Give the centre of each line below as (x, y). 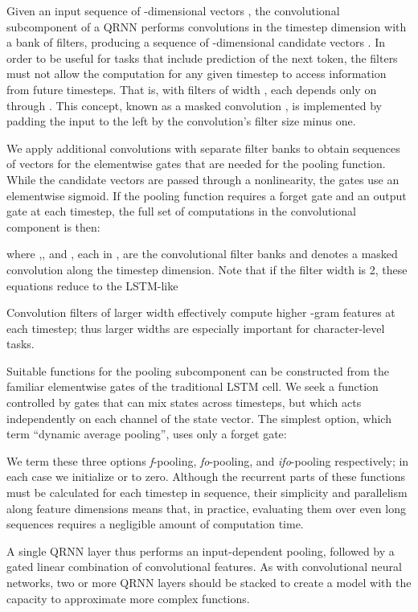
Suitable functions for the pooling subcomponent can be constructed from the (198, 370)
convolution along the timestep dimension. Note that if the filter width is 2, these (207, 269)
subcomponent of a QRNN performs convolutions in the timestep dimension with (207, 26)
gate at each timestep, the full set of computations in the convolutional (181, 211)
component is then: (53, 226)
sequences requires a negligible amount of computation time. (155, 524)
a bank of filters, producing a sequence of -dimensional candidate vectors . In (196, 42)
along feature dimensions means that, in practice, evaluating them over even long (206, 508)
